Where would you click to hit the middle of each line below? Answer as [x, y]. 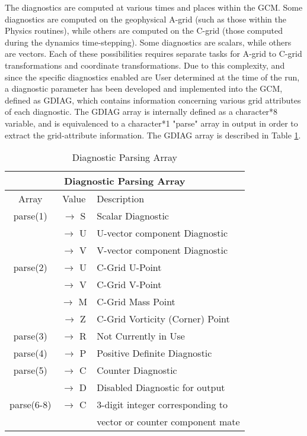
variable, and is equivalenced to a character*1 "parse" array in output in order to [151, 123]
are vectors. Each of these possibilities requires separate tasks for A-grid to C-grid [153, 54]
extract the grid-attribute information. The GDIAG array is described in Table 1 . [153, 135]
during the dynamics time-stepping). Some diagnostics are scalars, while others [148, 42]
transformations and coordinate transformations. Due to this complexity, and [145, 65]
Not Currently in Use [141, 336]
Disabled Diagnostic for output [161, 387]
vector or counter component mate [168, 422]
